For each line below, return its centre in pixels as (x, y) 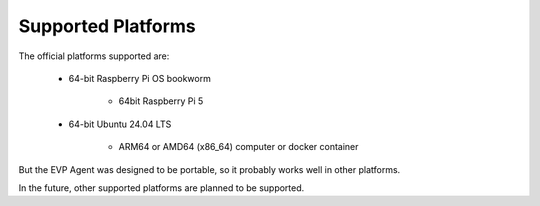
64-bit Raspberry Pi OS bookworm (140, 78)
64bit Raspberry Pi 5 (161, 101)
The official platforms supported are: (94, 56)
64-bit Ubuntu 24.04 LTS (120, 124)
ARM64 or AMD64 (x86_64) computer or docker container (238, 147)
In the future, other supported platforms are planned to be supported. (161, 187)
